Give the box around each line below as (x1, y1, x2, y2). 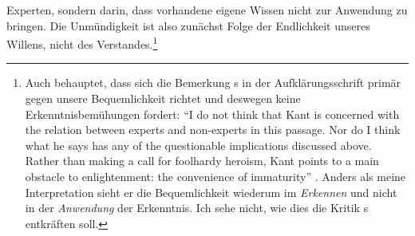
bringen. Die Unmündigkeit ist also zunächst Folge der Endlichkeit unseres (6, 17, 370, 33)
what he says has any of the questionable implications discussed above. (25, 136, 372, 153)
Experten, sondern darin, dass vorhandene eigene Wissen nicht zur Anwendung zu (6, 2, 408, 18)
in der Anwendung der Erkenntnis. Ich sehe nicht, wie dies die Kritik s (25, 199, 369, 216)
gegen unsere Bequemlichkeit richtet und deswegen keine (25, 90, 301, 107)
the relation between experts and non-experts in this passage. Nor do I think (25, 121, 401, 138)
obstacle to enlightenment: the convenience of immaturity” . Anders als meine (25, 168, 406, 184)
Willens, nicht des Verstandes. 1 (6, 33, 158, 52)
